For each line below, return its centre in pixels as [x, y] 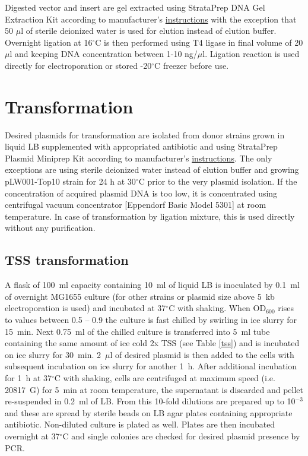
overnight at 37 [32, 436]
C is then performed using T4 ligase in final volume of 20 [199, 42]
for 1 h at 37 [28, 377]
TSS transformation [67, 260]
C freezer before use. [192, 65]
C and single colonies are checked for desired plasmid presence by [181, 436]
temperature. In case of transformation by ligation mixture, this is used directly [150, 216]
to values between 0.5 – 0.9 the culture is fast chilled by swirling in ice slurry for [151, 320]
